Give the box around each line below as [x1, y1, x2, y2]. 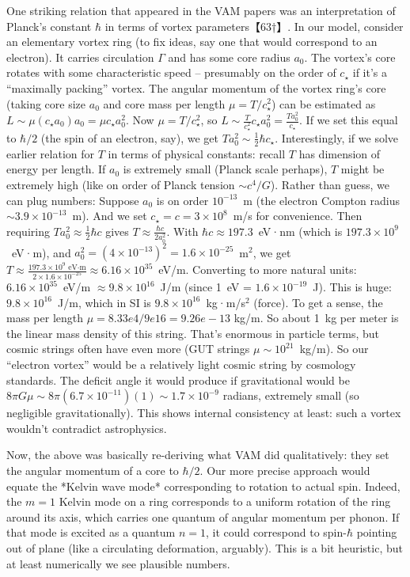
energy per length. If [6, 161, 106, 177]
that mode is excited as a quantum [6, 524, 176, 541]
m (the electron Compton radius [243, 192, 400, 208]
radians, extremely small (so [222, 387, 359, 404]
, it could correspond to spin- [205, 524, 347, 541]
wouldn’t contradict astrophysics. [6, 419, 167, 436]
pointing [356, 524, 397, 541]
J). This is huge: [313, 279, 392, 295]
